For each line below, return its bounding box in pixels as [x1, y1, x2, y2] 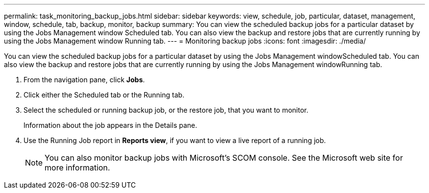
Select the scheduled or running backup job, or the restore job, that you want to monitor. [24, 106, 309, 114]
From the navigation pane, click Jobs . [24, 75, 145, 84]
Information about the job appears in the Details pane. [24, 121, 197, 129]
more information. [45, 163, 110, 172]
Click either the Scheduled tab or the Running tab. [24, 91, 185, 99]
